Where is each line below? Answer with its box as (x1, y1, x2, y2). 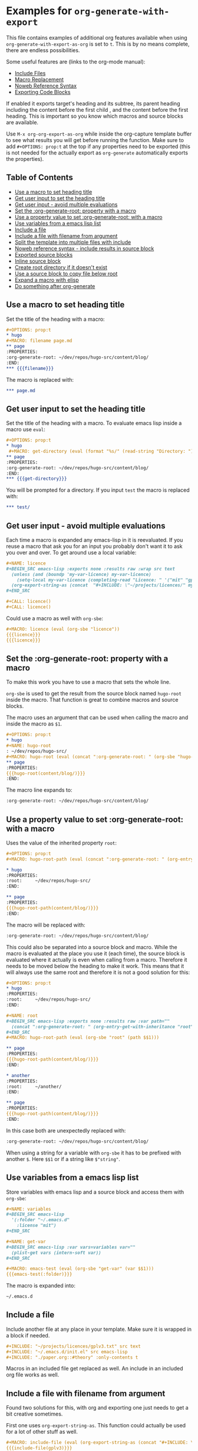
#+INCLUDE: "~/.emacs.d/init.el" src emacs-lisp (6, 1349, 128, 1355)
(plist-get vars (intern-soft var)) (11, 1250, 101, 1256)
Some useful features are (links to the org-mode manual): (6, 58, 146, 65)
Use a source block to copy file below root (14, 270, 118, 277)
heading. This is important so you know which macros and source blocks (6, 112, 184, 120)
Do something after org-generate (14, 282, 95, 289)
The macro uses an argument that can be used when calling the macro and (6, 714, 189, 721)
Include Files (14, 69, 46, 76)
